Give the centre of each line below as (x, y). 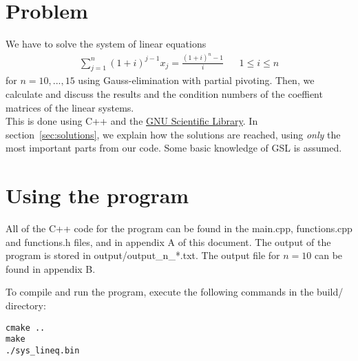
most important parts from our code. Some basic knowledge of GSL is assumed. (174, 148)
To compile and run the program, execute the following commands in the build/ (175, 292)
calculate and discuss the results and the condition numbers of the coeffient (164, 94)
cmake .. (25, 328)
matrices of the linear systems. (70, 107)
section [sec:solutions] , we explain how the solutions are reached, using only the (173, 134)
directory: (26, 306)
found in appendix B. (51, 268)
